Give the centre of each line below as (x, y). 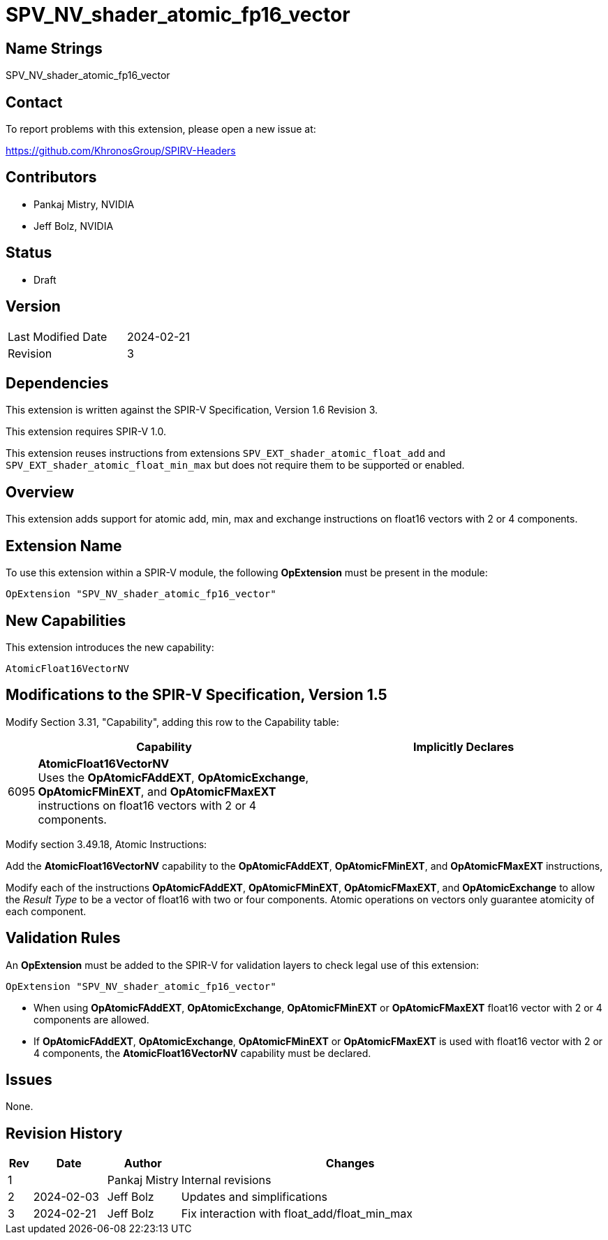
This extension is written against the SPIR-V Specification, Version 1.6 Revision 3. (192, 410)
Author (143, 1164)
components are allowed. (91, 1019)
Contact (34, 102)
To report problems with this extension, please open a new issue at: (161, 129)
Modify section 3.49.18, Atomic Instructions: (106, 844)
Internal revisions (226, 1180)
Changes (350, 1164)
